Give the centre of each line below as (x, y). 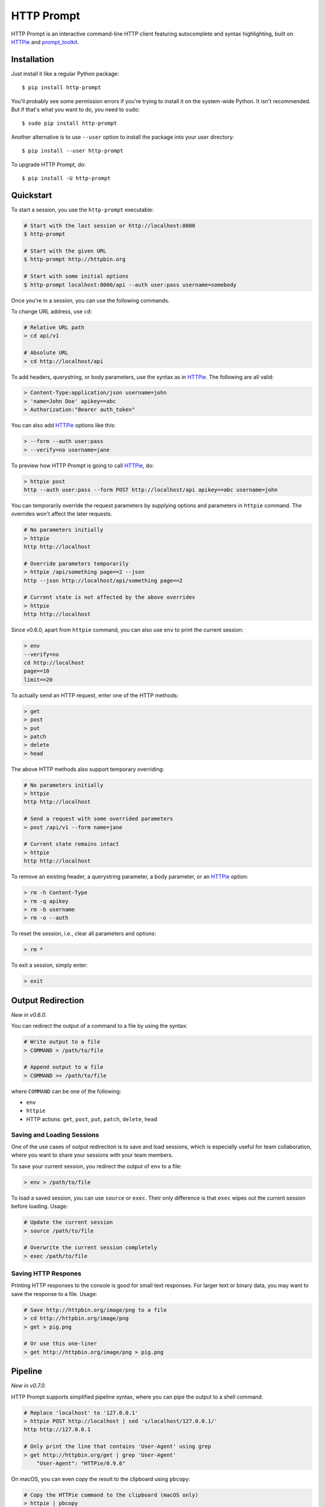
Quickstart (32, 195)
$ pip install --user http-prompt (73, 151)
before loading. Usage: (40, 1206)
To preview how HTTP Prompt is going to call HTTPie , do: (82, 465)
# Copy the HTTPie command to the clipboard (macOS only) (111, 1495)
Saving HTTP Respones (46, 1274)
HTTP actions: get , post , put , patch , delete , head (92, 1119)
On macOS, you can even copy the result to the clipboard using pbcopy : (101, 1479)
